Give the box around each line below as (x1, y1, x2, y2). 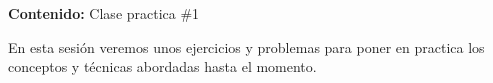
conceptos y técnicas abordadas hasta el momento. (8, 56, 317, 77)
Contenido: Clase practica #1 (8, 3, 200, 23)
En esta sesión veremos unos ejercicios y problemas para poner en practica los (8, 36, 485, 57)
